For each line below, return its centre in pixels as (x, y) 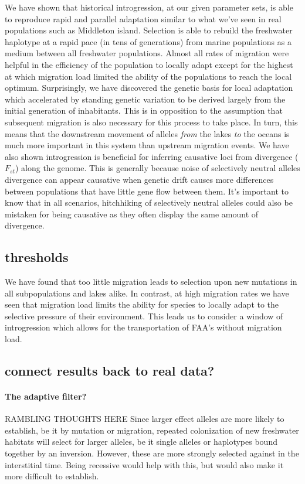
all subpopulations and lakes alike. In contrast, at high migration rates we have (147, 293)
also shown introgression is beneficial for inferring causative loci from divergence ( (152, 156)
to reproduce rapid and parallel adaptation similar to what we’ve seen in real (143, 18)
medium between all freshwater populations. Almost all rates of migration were (147, 53)
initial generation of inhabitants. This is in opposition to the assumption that (144, 110)
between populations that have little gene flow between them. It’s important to (147, 191)
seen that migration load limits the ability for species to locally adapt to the (142, 304)
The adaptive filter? (46, 396)
